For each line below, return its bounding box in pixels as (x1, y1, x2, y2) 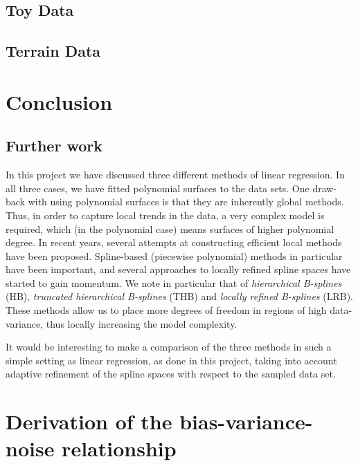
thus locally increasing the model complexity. (46, 316, 238, 330)
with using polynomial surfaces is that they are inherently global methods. (28, 194, 344, 209)
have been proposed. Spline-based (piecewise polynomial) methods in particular (6, 248, 343, 263)
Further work (6, 135, 102, 156)
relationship (62, 434, 177, 463)
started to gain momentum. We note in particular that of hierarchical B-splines (6, 275, 342, 290)
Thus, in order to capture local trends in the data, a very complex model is (6, 207, 325, 222)
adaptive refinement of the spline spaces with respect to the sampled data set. (6, 366, 336, 381)
